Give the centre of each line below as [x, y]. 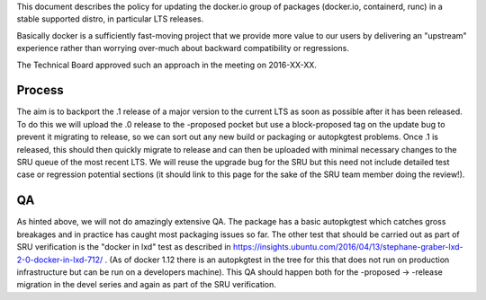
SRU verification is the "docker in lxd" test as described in [124, 247]
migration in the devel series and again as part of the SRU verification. [146, 285]
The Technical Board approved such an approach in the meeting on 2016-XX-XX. [166, 65]
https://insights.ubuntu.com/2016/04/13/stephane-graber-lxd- [348, 247]
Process [40, 90]
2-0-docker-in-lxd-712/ [60, 260]
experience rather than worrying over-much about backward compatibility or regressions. [183, 49]
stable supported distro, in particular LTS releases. [110, 19]
